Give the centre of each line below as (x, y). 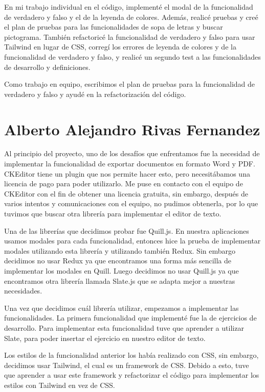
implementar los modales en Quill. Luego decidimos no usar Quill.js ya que (122, 271)
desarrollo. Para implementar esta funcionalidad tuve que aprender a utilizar (124, 327)
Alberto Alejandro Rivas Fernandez (132, 129)
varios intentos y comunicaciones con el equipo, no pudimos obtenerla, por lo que (131, 203)
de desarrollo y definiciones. (47, 67)
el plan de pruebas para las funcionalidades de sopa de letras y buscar (114, 27)
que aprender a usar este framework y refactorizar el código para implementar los (132, 375)
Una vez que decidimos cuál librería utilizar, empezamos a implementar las (122, 308)
